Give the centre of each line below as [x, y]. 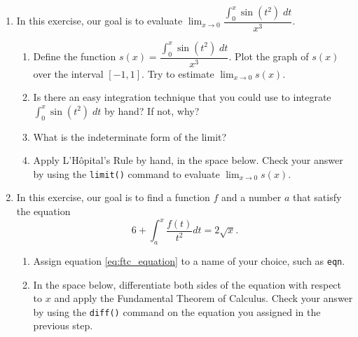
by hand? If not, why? [152, 110]
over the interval [68, 73]
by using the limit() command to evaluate [126, 173]
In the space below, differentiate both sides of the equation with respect [187, 284]
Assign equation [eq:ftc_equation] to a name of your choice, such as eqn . [189, 260]
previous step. [63, 325]
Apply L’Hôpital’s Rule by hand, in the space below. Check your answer [188, 160]
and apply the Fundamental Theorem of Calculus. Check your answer [204, 298]
